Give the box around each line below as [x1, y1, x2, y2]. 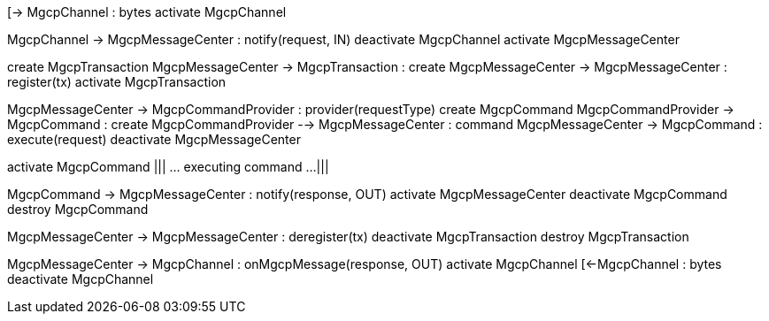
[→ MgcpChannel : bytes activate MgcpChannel [7, 4, 287, 19]
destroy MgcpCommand [7, 202, 149, 217]
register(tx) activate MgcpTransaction [7, 74, 227, 89]
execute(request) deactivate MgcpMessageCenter [7, 132, 301, 147]
